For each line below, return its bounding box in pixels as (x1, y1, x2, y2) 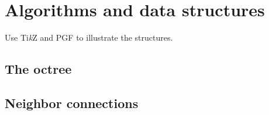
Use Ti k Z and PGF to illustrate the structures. (5, 31, 173, 44)
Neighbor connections (5, 94, 139, 112)
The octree (5, 60, 72, 78)
